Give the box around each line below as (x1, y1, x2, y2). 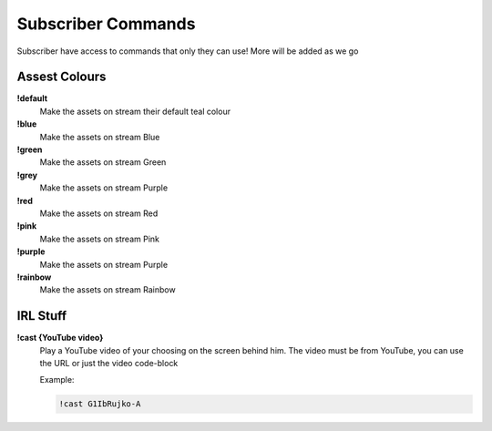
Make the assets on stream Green (39, 157, 167, 168)
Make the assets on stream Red (39, 208, 159, 219)
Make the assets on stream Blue (39, 131, 160, 142)
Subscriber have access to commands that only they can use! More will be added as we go (16, 46, 359, 56)
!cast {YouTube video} (16, 333, 104, 344)
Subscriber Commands (16, 14, 196, 34)
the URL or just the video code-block (39, 358, 179, 368)
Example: (39, 375, 75, 385)
